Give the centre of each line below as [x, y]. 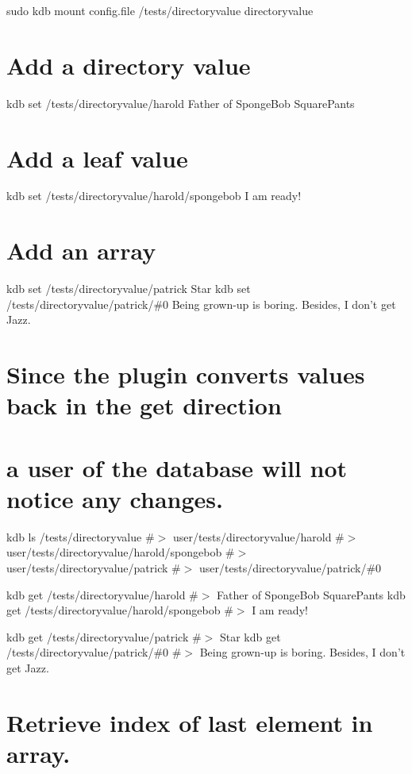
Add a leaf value [97, 158]
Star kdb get [250, 636]
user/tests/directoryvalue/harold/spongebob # [121, 552]
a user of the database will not [177, 467]
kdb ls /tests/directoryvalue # [81, 536]
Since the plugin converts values [186, 374]
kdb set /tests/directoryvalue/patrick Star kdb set [129, 289]
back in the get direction [144, 405]
